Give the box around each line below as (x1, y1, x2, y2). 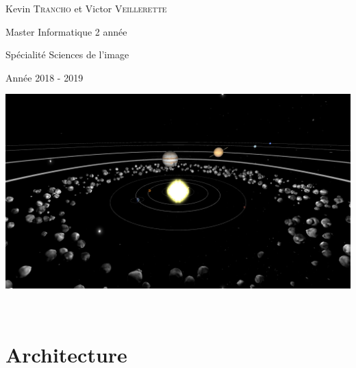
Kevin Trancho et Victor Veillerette (5, 1, 167, 15)
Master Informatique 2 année (5, 24, 127, 38)
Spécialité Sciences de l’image (5, 47, 129, 62)
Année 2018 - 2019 (5, 70, 84, 84)
